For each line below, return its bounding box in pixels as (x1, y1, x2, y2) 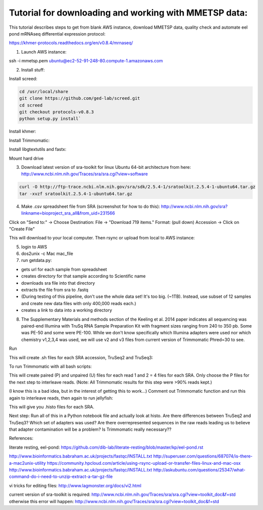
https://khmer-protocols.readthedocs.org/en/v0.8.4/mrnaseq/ (9, 40, 133, 46)
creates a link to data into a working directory (21, 307, 112, 313)
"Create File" (9, 226, 35, 232)
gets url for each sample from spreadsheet (21, 266, 107, 272)
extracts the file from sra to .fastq (21, 287, 89, 293)
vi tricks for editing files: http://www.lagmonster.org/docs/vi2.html (9, 482, 141, 489)
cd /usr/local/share (19, 89, 68, 94)
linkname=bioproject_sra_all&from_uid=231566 (21, 210, 115, 216)
